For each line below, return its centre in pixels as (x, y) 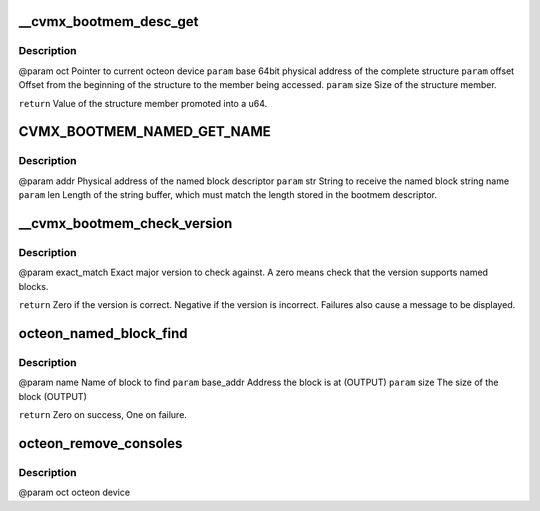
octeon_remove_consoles (100, 443)
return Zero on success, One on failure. (102, 414)
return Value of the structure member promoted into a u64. (143, 103)
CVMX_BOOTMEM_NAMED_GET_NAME (145, 131)
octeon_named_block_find (103, 333)
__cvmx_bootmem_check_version (125, 223)
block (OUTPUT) (52, 396)
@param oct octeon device (74, 492)
